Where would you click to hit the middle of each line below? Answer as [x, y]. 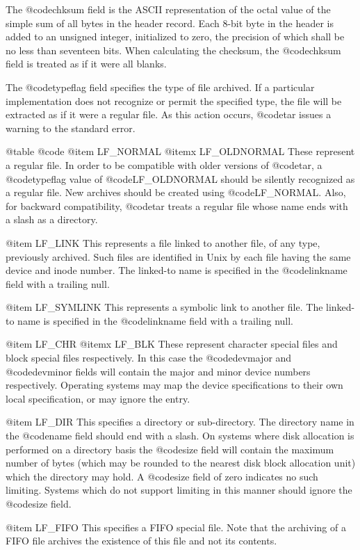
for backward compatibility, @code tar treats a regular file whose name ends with [177, 205]
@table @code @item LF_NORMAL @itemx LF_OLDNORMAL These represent [180, 151]
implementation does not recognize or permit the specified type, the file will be [174, 100]
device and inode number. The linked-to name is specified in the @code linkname [177, 270]
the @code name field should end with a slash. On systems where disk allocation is [180, 436]
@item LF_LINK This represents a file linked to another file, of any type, [163, 242]
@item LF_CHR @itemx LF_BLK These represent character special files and [172, 344]
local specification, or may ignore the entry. [98, 398]
